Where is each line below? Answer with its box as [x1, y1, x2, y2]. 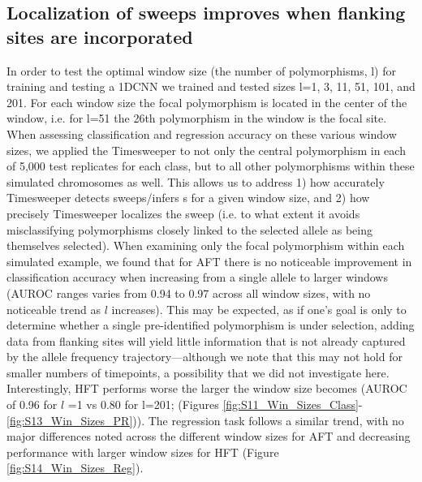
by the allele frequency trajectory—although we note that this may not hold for [6, 348, 403, 365]
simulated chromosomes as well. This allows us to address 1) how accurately [6, 173, 385, 190]
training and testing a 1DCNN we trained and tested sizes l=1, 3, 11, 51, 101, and [6, 78, 416, 95]
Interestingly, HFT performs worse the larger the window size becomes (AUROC [6, 380, 407, 397]
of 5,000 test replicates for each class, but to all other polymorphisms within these [6, 157, 415, 174]
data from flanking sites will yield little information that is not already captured [6, 332, 406, 349]
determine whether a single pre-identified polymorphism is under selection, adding [6, 316, 415, 334]
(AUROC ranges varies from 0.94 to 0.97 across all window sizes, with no [6, 284, 371, 301]
